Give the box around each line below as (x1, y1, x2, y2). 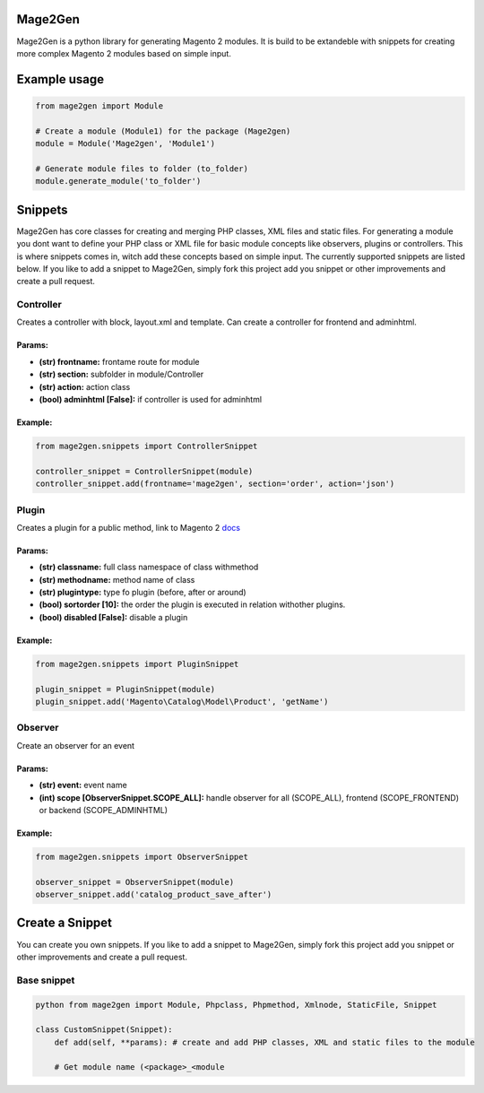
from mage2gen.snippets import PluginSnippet (35, 659, 239, 669)
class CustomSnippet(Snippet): (35, 1025, 174, 1035)
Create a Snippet (16, 915, 112, 931)
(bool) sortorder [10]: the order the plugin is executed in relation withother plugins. (39, 599, 346, 610)
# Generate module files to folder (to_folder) (35, 163, 248, 174)
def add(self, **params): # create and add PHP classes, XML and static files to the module (54, 1037, 475, 1047)
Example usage (16, 72, 105, 87)
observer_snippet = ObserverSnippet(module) (35, 877, 235, 887)
